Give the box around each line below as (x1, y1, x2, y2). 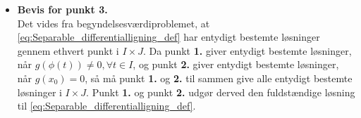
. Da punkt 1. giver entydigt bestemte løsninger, (142, 43, 352, 58)
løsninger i (17, 84, 62, 99)
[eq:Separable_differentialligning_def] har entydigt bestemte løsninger (17, 29, 320, 44)
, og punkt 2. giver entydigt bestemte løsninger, (133, 57, 339, 72)
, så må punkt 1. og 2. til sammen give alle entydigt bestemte (85, 70, 353, 85)
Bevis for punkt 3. (17, 2, 108, 16)
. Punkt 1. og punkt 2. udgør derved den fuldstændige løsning (86, 84, 355, 99)
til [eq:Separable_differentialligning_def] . (17, 98, 196, 113)
